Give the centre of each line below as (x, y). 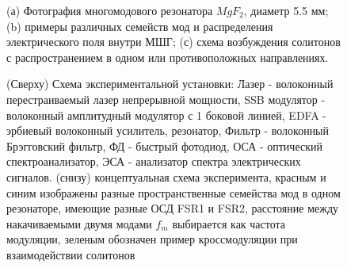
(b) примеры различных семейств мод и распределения (140, 26)
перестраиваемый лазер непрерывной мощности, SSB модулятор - (166, 99)
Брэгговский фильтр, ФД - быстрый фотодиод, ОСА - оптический (164, 145)
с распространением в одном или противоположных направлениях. (168, 57)
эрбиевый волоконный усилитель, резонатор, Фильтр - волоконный (168, 130)
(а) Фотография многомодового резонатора (110, 10)
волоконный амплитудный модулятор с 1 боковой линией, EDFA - (166, 115)
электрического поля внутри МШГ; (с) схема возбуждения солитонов (173, 42)
